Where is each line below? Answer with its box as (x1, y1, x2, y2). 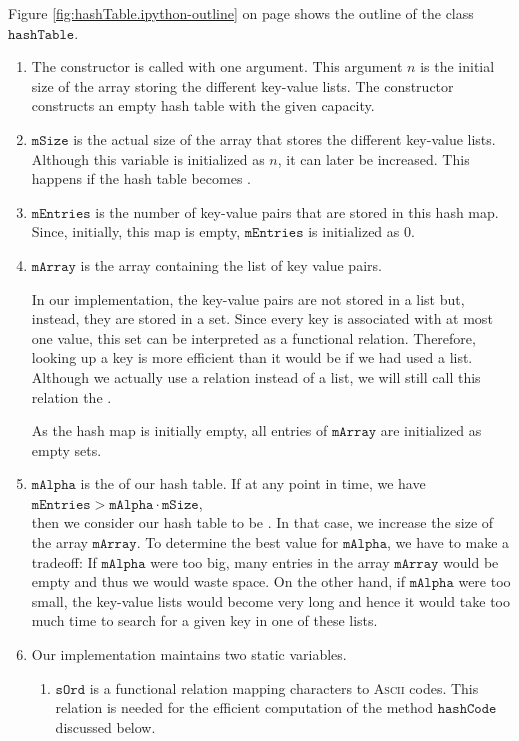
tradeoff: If (31, 551, 97, 572)
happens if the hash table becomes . (31, 168, 251, 189)
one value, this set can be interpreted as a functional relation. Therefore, (31, 327, 476, 348)
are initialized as (380, 420, 482, 441)
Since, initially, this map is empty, (31, 221, 241, 242)
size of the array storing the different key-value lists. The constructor (31, 75, 454, 96)
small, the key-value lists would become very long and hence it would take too (31, 590, 510, 611)
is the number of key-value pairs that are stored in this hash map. (95, 201, 499, 222)
